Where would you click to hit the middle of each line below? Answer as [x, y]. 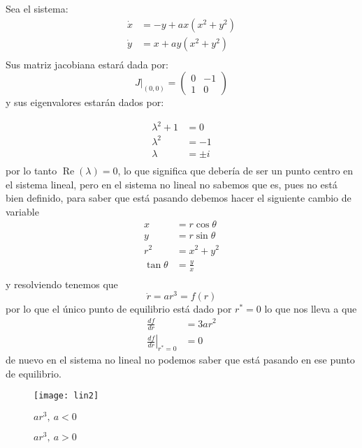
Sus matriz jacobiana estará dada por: [87, 64]
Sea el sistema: [37, 8]
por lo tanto [31, 170]
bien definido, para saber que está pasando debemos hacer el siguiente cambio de [179, 198]
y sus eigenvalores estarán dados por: [85, 102]
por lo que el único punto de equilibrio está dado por [119, 309]
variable [22, 211]
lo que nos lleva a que [311, 309]
